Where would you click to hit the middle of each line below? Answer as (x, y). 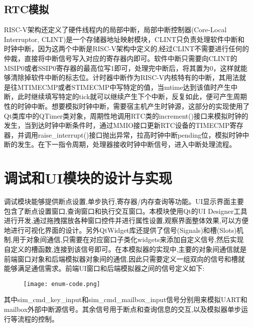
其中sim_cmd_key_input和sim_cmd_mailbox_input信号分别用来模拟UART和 (126, 299)
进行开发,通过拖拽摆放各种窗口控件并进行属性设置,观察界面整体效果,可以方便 (126, 220)
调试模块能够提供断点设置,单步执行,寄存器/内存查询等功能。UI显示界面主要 (124, 201)
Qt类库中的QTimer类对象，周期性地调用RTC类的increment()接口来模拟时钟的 (126, 115)
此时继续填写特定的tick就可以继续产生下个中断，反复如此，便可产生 (125, 96)
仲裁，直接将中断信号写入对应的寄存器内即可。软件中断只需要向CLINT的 (121, 58)
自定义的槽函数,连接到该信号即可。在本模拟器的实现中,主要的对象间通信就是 (125, 249)
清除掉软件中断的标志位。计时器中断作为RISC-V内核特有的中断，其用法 (125, 77)
